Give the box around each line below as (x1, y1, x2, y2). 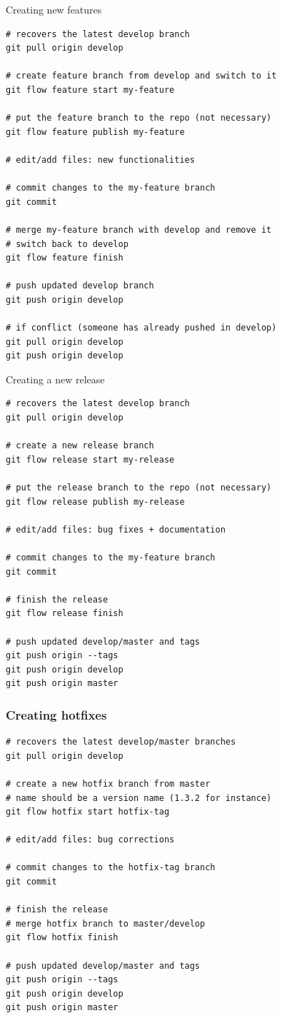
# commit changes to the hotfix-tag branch (6, 862, 216, 873)
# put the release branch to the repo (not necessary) (6, 483, 272, 493)
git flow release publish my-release (6, 496, 185, 507)
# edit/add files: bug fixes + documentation (6, 524, 226, 535)
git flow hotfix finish (6, 932, 119, 943)
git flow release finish (6, 608, 124, 619)
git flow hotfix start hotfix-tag (6, 807, 170, 817)
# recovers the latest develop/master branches (6, 737, 236, 747)
